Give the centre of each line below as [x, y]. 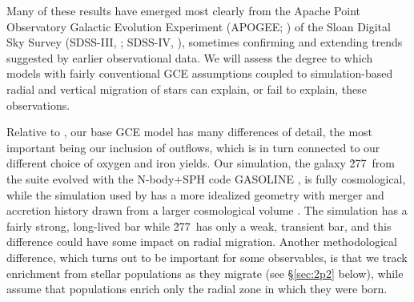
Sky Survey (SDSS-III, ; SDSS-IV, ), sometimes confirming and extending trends [205, 42]
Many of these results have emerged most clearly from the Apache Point [183, 10]
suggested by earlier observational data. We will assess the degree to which [190, 57]
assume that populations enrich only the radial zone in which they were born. [197, 289]
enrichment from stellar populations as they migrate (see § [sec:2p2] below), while [205, 273]
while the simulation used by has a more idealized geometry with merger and [195, 194]
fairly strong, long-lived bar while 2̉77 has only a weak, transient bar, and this [199, 225]
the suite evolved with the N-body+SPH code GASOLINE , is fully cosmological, [206, 178]
